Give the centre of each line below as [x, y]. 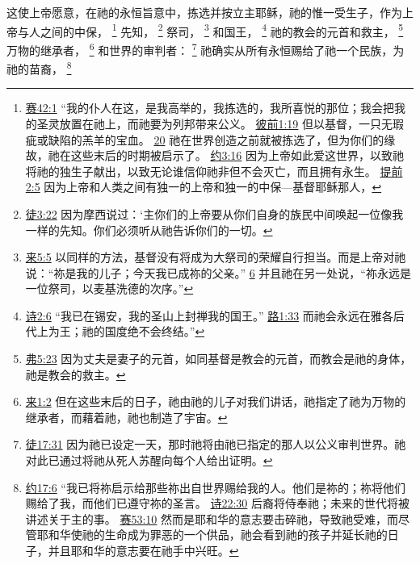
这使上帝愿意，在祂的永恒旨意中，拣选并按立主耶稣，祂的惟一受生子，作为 [204, 12]
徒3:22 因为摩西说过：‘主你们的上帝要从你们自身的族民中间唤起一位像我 [214, 213]
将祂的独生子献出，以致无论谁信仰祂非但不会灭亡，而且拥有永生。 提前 [214, 171]
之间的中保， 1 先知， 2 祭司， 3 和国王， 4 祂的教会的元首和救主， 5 [222, 30]
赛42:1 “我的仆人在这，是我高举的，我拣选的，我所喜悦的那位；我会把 [210, 108]
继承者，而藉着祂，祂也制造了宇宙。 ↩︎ [126, 417]
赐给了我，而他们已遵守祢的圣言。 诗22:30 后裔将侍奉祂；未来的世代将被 [218, 503]
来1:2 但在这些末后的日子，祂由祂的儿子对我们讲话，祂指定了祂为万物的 [216, 401]
